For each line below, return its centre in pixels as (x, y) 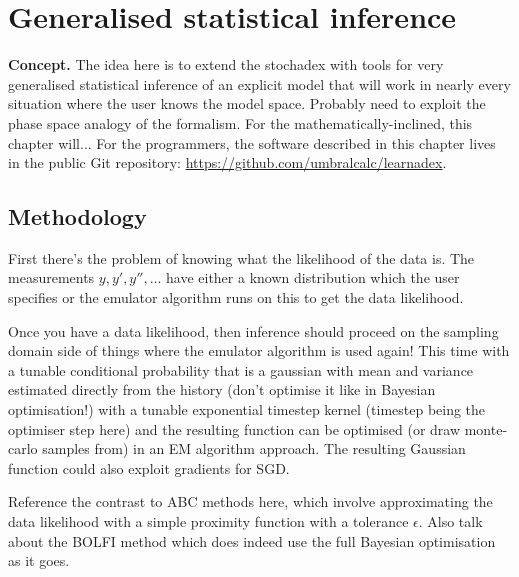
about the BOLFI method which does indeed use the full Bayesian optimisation (252, 540)
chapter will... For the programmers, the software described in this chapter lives (252, 142)
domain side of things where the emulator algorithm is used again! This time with (259, 350)
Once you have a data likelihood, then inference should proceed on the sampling (253, 330)
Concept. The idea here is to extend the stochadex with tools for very (226, 64)
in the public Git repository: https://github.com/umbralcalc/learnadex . (227, 162)
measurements (51, 277)
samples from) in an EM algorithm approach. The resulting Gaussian (254, 448)
